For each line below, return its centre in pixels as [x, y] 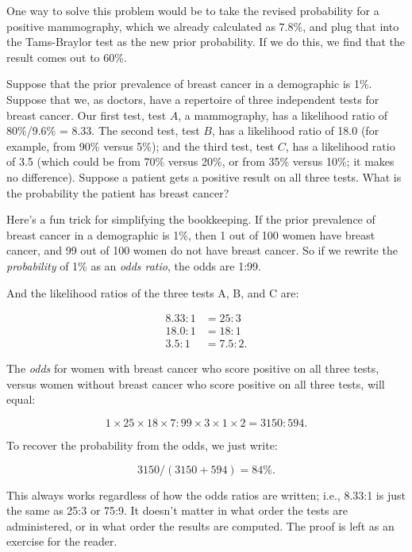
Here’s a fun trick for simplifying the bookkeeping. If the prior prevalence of [191, 219]
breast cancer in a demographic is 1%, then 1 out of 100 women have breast [191, 234]
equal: [21, 399]
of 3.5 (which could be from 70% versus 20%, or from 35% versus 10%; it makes [200, 161]
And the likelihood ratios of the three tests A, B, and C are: [153, 292]
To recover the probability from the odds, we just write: [142, 445]
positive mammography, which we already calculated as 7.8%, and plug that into [203, 26]
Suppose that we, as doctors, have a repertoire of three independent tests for [193, 99]
